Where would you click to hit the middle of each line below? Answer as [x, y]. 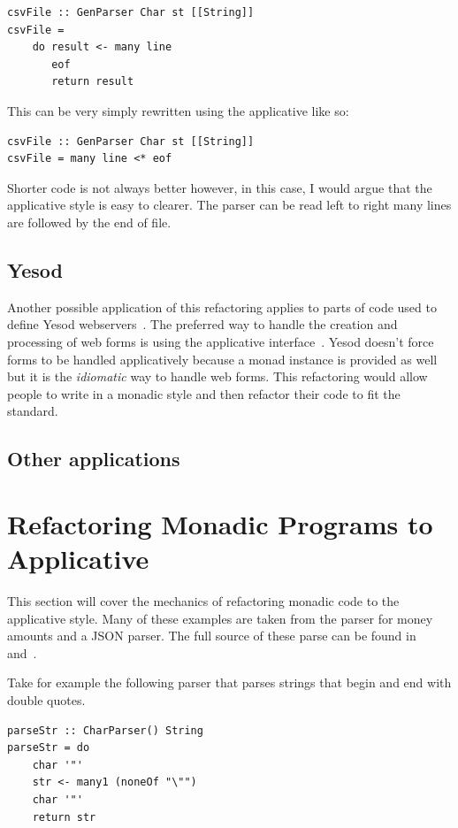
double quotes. [46, 699]
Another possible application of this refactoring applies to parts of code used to [222, 307]
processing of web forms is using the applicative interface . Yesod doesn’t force [221, 341]
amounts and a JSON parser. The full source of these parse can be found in [212, 636]
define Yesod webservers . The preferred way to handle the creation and [202, 324]
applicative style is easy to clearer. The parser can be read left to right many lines [229, 205]
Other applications [94, 459]
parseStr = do [49, 748]
